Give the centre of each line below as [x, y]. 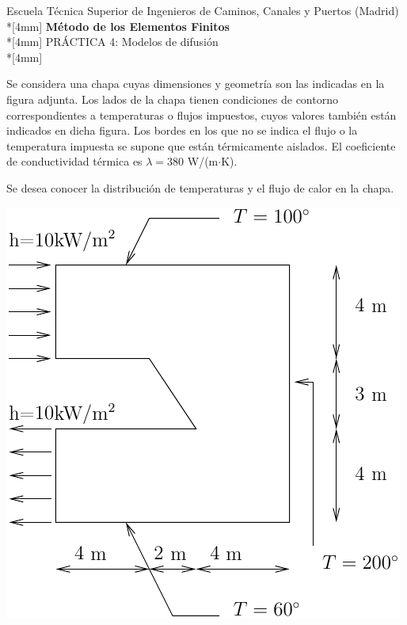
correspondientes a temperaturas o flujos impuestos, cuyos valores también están [202, 114]
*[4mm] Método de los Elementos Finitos [118, 26]
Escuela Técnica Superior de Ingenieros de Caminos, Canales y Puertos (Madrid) [203, 10]
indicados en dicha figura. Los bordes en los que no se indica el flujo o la [182, 130]
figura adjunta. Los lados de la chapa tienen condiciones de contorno [172, 99]
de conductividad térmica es [74, 161]
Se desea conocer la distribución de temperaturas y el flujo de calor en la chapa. [200, 187]
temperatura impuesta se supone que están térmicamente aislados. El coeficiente [201, 145]
